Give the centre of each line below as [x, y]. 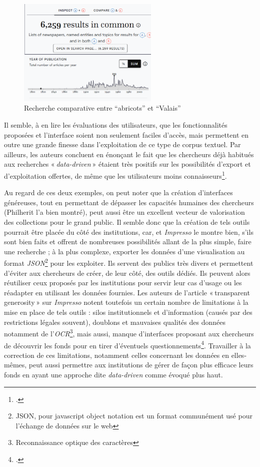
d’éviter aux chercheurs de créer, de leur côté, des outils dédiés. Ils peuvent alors [127, 273]
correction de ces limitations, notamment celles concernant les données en [116, 355]
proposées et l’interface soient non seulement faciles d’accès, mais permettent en [126, 134]
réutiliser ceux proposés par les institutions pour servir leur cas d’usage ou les [123, 283]
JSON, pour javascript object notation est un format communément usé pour [134, 416]
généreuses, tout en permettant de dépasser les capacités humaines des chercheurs [129, 202]
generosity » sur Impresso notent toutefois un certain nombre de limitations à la [126, 302]
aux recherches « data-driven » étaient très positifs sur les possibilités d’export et [127, 164]
